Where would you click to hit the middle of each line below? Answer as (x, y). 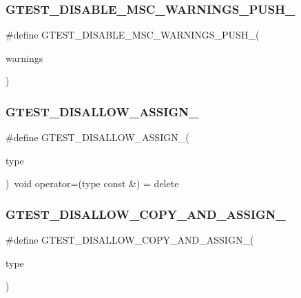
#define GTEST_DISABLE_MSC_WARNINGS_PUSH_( (133, 35)
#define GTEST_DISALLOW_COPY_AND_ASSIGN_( (130, 240)
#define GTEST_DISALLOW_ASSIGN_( (97, 137)
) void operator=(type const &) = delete (92, 183)
